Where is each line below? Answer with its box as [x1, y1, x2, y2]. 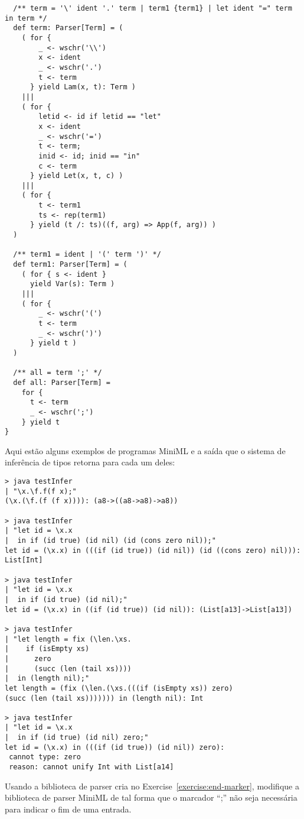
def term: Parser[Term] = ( [13, 24, 123, 33]
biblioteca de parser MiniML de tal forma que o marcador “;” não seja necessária [5, 791, 298, 804]
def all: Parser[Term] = [13, 378, 110, 387]
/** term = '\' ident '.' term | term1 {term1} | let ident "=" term [13, 4, 292, 12]
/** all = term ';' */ [13, 368, 102, 377]
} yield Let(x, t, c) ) [30, 171, 123, 180]
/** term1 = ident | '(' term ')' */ [13, 250, 161, 259]
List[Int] [5, 556, 43, 565]
